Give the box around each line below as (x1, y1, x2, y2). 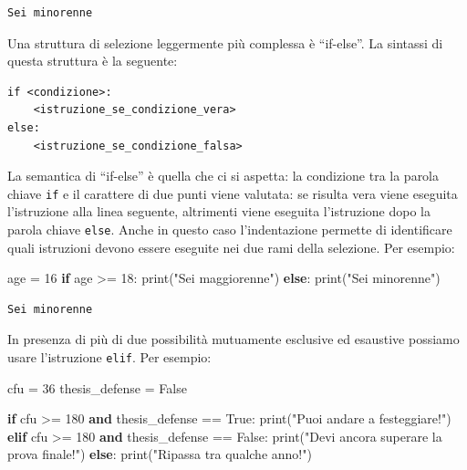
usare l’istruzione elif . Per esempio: (7, 348, 212, 367)
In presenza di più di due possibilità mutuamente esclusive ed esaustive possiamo (7, 329, 460, 349)
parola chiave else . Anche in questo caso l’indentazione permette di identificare (7, 220, 452, 238)
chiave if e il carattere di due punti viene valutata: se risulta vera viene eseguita (7, 183, 458, 203)
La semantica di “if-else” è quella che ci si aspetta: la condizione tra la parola (7, 166, 440, 185)
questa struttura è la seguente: (7, 51, 178, 70)
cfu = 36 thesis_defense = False (7, 378, 187, 397)
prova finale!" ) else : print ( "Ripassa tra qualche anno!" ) (7, 444, 312, 464)
